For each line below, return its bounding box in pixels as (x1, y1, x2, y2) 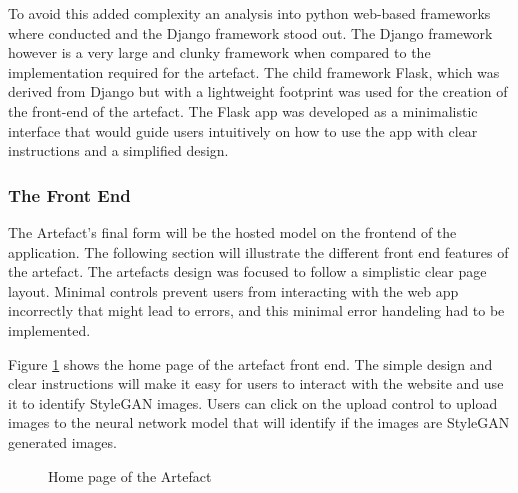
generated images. (8, 431, 117, 452)
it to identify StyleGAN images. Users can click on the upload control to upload (8, 392, 498, 413)
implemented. (8, 319, 91, 340)
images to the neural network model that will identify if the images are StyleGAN (8, 412, 510, 433)
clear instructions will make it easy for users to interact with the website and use (8, 373, 504, 394)
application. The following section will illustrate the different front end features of (8, 241, 509, 262)
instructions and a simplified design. (8, 140, 229, 161)
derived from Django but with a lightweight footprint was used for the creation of (8, 81, 508, 102)
